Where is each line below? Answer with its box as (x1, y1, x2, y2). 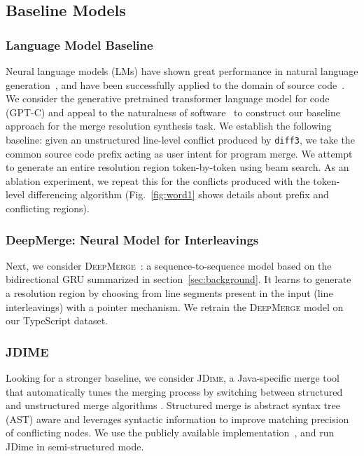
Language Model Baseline (6, 36, 153, 53)
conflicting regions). (6, 201, 90, 215)
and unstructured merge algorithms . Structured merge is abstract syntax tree (6, 398, 340, 413)
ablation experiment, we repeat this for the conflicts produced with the (6, 173, 310, 188)
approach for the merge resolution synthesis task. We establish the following (6, 118, 332, 133)
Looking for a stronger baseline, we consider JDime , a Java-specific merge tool (6, 371, 340, 385)
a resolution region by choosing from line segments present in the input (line (6, 286, 333, 300)
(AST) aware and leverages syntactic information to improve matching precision (6, 411, 349, 426)
